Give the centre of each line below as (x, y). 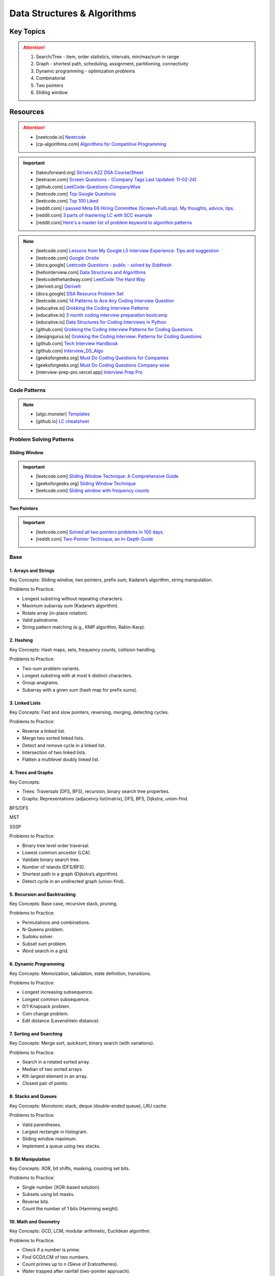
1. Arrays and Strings (32, 570)
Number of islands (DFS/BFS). (54, 867)
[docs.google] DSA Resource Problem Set (80, 293)
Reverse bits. (36, 1201)
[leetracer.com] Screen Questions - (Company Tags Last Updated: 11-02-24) (116, 180)
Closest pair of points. (45, 1083)
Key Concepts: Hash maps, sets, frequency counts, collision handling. (83, 649)
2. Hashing (21, 640)
